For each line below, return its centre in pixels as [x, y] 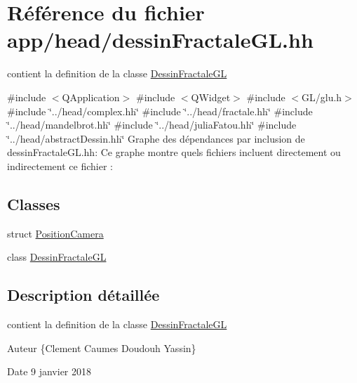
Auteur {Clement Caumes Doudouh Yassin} [102, 348]
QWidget [211, 97]
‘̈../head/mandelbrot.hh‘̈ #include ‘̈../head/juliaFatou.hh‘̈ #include [152, 125]
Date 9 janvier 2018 [49, 371]
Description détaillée [83, 295]
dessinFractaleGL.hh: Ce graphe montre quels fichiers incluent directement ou [174, 152]
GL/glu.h [322, 97]
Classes [34, 203]
